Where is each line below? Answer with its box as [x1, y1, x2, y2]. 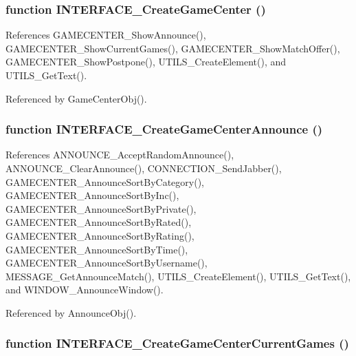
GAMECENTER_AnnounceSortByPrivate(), [5, 201, 197, 216]
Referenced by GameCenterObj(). [5, 91, 147, 105]
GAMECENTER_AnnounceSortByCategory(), [5, 174, 204, 189]
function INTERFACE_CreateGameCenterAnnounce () [5, 121, 323, 138]
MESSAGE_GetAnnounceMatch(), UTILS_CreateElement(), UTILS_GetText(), [5, 269, 351, 283]
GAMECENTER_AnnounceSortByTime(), [5, 242, 188, 256]
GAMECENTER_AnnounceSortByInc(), [5, 188, 179, 202]
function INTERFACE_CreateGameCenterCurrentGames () [5, 335, 349, 352]
